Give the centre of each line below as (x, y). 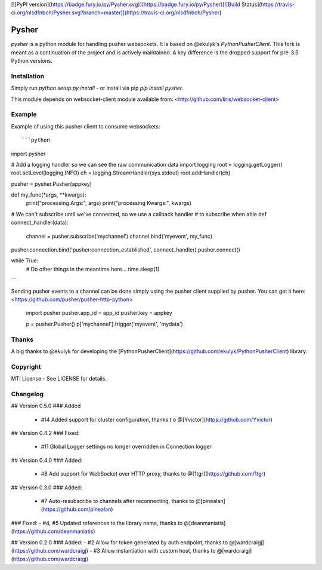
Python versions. (32, 61)
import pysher (28, 154)
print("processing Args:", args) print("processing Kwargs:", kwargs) (109, 203)
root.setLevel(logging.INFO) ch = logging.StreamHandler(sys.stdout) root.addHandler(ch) (121, 173)
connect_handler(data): (40, 223)
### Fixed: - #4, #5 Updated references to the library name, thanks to (97, 523)
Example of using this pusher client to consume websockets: (86, 126)
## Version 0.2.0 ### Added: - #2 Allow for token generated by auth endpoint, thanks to (120, 542)
